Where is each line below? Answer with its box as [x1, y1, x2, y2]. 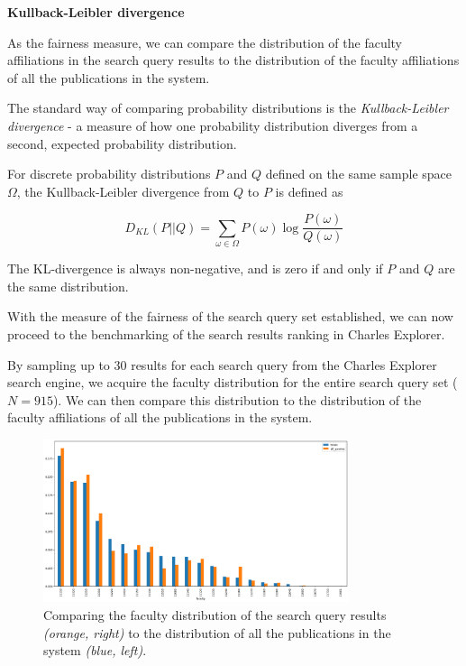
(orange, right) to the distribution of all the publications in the [43, 623, 391, 642]
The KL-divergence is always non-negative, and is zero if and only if [7, 259, 383, 278]
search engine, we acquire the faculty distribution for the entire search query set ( [7, 373, 458, 392]
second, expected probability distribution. [7, 134, 237, 153]
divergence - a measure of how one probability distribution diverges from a [7, 116, 418, 134]
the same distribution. [7, 276, 129, 295]
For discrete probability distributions [7, 164, 211, 183]
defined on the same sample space [265, 164, 452, 183]
